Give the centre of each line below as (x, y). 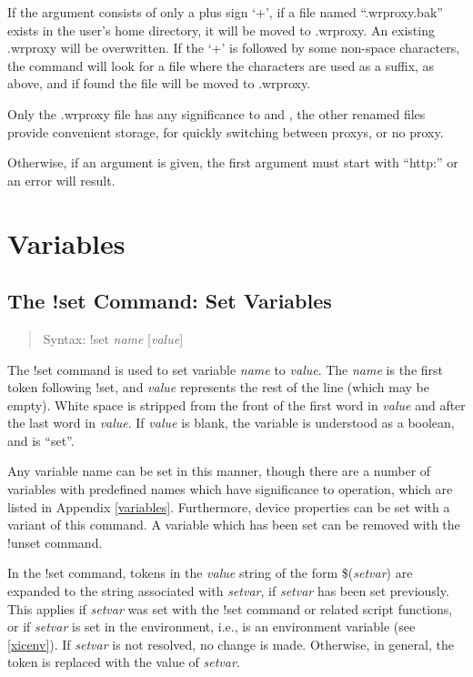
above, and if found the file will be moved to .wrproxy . (159, 83)
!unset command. (55, 542)
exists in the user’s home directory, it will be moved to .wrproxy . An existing (221, 30)
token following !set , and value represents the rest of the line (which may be (219, 387)
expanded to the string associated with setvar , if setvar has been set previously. (228, 591)
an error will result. (61, 180)
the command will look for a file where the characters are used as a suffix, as (221, 65)
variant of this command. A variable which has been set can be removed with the (234, 525)
